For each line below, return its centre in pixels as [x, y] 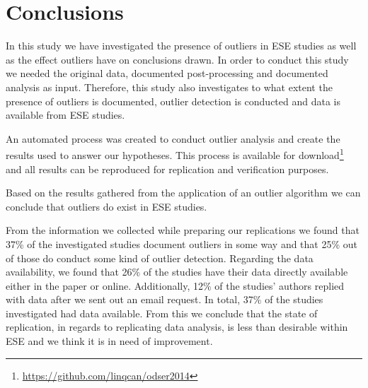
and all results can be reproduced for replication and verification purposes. [167, 169]
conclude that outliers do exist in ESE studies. [107, 206]
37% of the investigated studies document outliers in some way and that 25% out [182, 243]
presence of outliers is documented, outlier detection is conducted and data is [173, 101]
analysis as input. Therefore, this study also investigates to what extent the [169, 87]
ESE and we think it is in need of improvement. [109, 341]
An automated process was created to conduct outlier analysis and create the [173, 138]
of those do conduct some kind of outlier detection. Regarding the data [160, 258]
